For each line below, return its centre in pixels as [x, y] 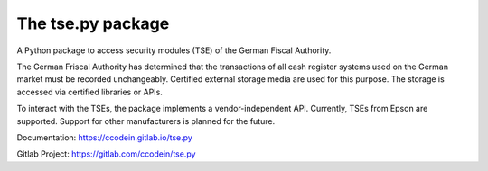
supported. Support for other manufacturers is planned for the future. [146, 121]
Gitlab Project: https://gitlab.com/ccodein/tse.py [106, 154]
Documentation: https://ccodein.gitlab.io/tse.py [105, 137]
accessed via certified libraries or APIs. [89, 92]
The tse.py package [93, 23]
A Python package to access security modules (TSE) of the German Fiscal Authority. [174, 50]
